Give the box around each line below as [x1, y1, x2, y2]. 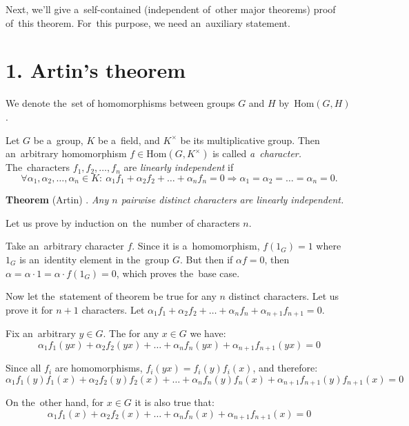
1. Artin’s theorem [6, 56, 186, 84]
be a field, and [97, 132, 160, 147]
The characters [6, 160, 70, 174]
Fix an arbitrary [6, 326, 76, 341]
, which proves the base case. [116, 265, 240, 280]
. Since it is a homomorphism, [132, 239, 260, 253]
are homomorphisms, [54, 361, 143, 375]
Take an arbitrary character [6, 239, 124, 253]
